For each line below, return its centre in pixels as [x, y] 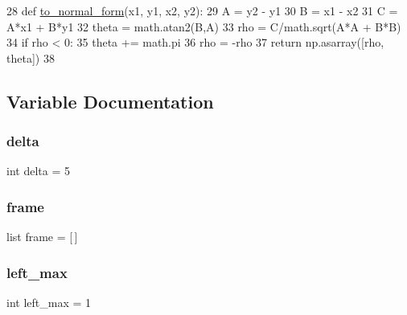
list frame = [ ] [42, 237]
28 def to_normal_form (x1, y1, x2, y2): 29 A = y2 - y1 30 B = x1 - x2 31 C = [202, 10]
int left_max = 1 [49, 302]
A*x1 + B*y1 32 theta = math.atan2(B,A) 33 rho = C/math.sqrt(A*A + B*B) [204, 26]
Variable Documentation [110, 101]
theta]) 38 [31, 57]
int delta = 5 [38, 171]
